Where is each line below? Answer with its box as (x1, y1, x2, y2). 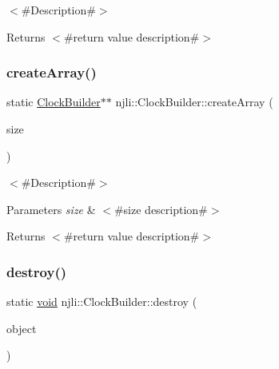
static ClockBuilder (6, 93, 101, 110)
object (6, 319, 37, 336)
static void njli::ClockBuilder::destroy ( (6, 293, 197, 310)
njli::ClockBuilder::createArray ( (115, 93, 273, 110)
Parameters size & (6, 200, 96, 217)
